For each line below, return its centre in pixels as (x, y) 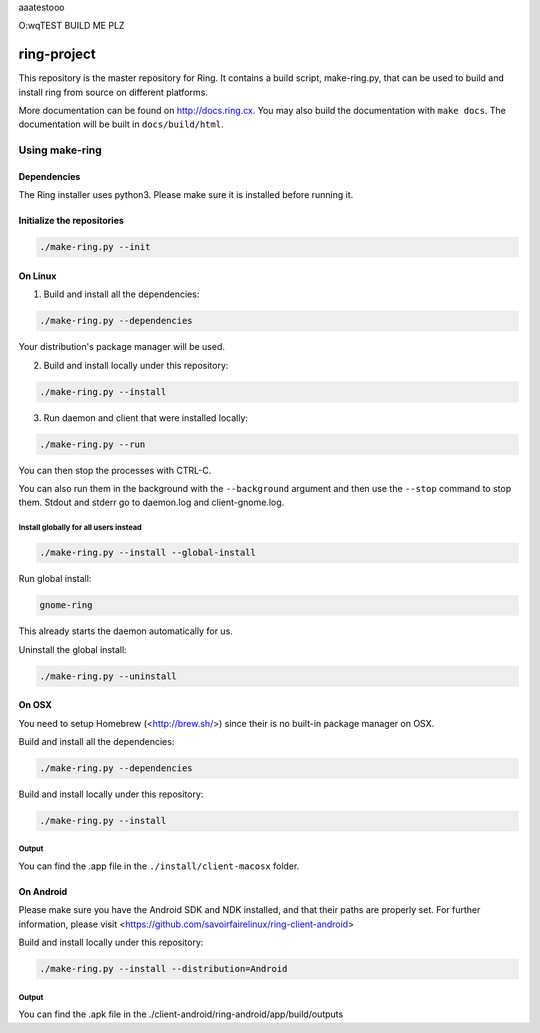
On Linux (37, 276)
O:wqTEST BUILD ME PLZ (71, 26)
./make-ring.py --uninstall (108, 676)
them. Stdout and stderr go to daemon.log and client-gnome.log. (151, 502)
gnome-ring (66, 605)
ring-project (57, 54)
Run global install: (55, 579)
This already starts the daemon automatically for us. (126, 631)
